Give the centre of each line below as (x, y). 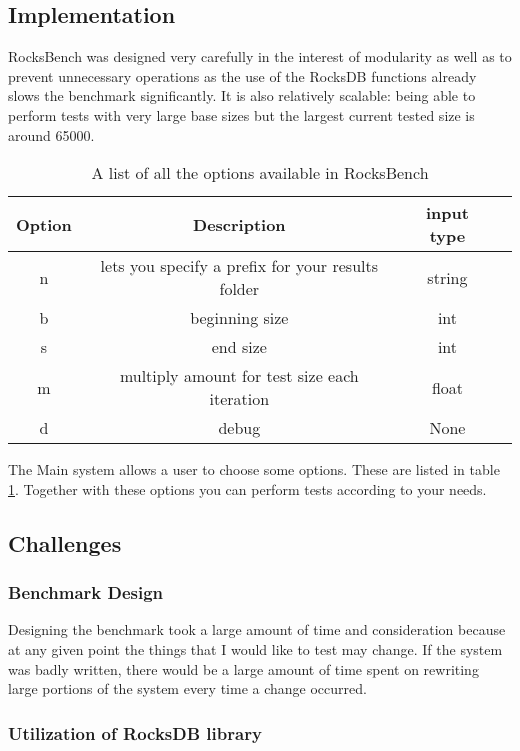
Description (239, 224)
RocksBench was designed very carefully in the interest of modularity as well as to (260, 56)
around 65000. (51, 134)
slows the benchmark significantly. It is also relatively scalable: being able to (242, 95)
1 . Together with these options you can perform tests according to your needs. (247, 488)
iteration (239, 399)
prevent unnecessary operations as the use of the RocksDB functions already (242, 75)
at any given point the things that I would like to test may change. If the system (255, 648)
